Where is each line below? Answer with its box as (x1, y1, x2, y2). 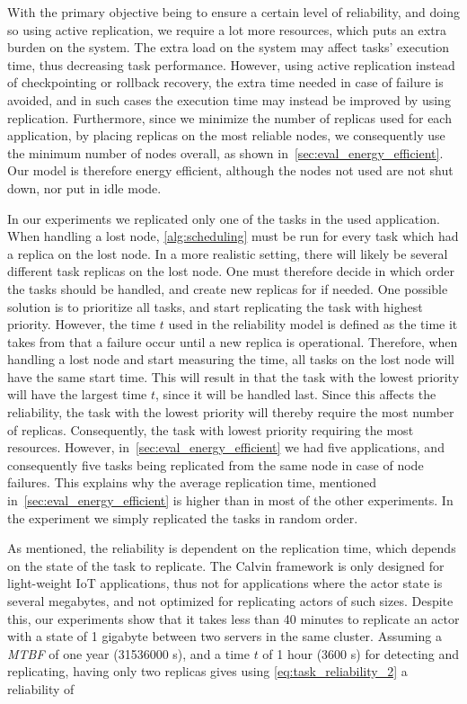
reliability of (7, 679, 75, 698)
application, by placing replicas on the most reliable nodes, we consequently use (7, 126, 445, 145)
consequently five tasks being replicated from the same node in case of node (7, 455, 424, 474)
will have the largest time (7, 385, 147, 404)
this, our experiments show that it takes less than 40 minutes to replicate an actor (7, 609, 460, 628)
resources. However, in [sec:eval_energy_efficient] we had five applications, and (7, 438, 445, 457)
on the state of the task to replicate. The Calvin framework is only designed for (7, 556, 445, 575)
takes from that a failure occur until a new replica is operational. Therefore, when (7, 332, 458, 351)
